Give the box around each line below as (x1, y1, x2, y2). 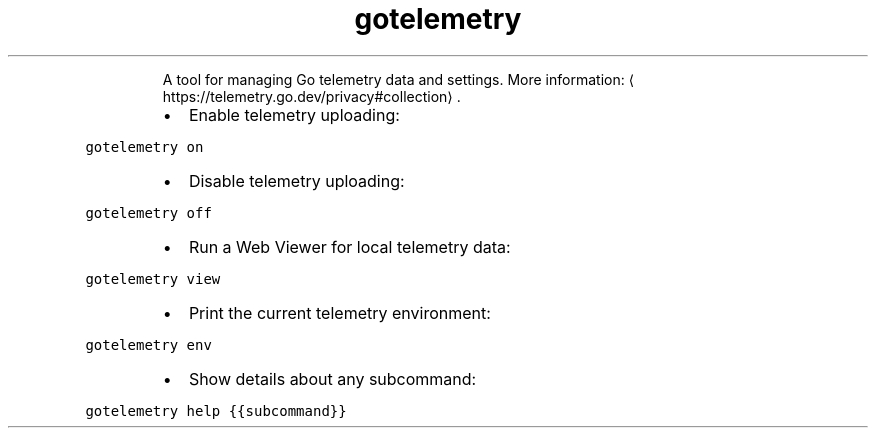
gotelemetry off (85, 204, 212, 221)
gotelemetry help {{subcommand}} (85, 402, 347, 419)
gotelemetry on (85, 138, 204, 155)
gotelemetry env (85, 336, 212, 353)
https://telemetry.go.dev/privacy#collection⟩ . (162, 87, 461, 105)
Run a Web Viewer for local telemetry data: (188, 236, 511, 257)
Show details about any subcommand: (188, 368, 477, 389)
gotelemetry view (85, 270, 221, 287)
